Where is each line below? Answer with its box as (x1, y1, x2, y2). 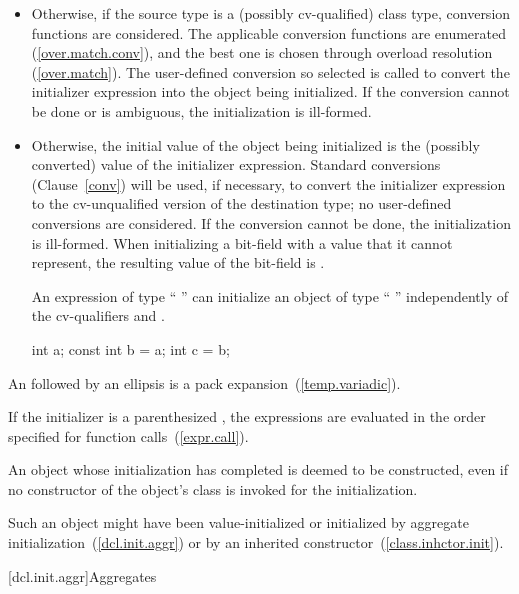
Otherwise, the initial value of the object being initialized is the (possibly (31, 134, 480, 155)
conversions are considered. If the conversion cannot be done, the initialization (31, 212, 511, 233)
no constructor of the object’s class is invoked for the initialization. (8, 478, 418, 499)
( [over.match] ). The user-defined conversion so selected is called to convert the (31, 61, 510, 82)
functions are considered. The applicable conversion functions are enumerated (31, 22, 506, 43)
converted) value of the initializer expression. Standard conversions (31, 154, 441, 175)
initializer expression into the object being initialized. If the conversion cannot (31, 81, 510, 102)
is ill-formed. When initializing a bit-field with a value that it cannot (31, 232, 453, 253)
